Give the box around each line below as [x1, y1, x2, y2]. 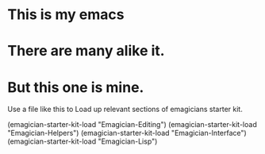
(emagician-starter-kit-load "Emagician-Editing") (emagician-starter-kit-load [7, 120, 257, 129]
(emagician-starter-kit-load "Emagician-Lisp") [7, 137, 158, 146]
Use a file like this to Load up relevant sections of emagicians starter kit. [7, 105, 243, 114]
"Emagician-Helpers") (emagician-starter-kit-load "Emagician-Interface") [7, 129, 247, 138]
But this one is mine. [7, 78, 144, 96]
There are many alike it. [7, 42, 165, 60]
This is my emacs [7, 6, 125, 24]
